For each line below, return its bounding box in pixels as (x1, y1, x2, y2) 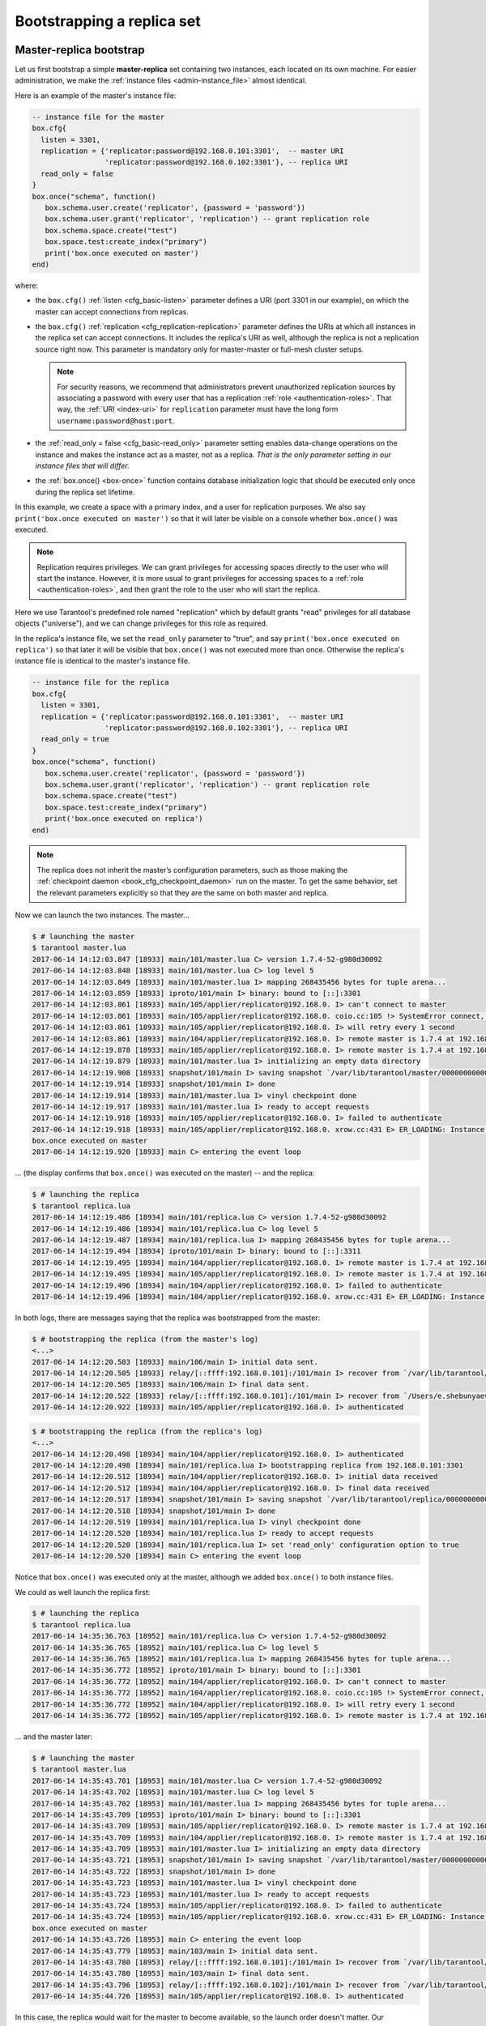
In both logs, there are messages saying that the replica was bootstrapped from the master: (15, 1313, 321, 1323)
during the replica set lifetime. (35, 487, 135, 497)
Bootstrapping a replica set (15, 12, 202, 30)
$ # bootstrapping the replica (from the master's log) (32, 1334, 259, 1344)
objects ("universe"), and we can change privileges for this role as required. (15, 618, 268, 628)
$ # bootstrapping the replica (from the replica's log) (32, 1426, 263, 1436)
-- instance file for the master (32, 112, 165, 122)
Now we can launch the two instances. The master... (15, 910, 190, 920)
